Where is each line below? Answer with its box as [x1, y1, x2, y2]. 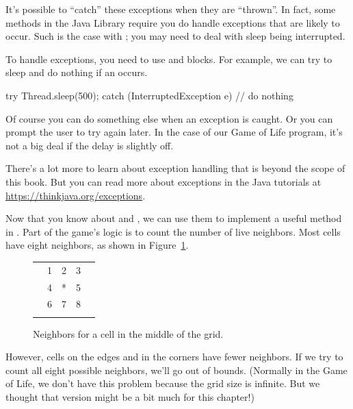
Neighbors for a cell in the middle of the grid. [33, 326, 224, 340]
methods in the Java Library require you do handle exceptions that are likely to [5, 15, 340, 29]
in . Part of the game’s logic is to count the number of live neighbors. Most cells [5, 224, 341, 238]
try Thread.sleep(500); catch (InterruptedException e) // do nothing [5, 88, 293, 102]
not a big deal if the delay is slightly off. [5, 138, 174, 152]
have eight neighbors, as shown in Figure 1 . [5, 238, 189, 252]
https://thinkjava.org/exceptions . [5, 188, 146, 202]
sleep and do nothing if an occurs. [5, 65, 148, 79]
